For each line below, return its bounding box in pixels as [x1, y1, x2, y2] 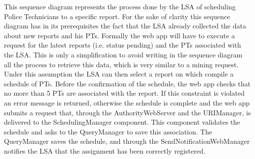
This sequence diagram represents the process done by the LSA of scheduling [4, 1, 236, 11]
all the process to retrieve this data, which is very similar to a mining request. [4, 59, 239, 69]
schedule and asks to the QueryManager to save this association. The [4, 126, 212, 136]
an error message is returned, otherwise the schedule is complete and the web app [4, 97, 250, 107]
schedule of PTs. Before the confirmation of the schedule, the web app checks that [4, 78, 251, 88]
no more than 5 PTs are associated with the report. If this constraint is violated [4, 88, 245, 98]
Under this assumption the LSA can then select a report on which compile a [4, 69, 234, 79]
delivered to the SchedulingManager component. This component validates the [4, 117, 240, 127]
